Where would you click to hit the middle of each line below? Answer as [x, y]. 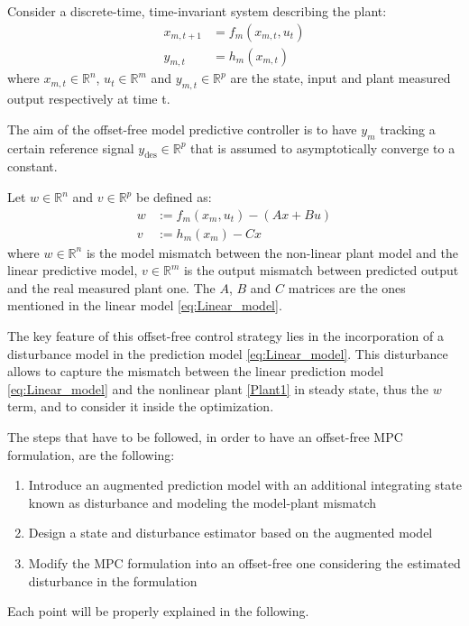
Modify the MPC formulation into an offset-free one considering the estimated [244, 563]
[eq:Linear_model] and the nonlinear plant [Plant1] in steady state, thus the [218, 388]
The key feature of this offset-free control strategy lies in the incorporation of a [225, 336]
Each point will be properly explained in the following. [158, 611]
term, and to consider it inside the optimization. [141, 406]
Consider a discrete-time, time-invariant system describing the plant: [197, 11]
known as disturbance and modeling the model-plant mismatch [202, 502]
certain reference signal [71, 147]
